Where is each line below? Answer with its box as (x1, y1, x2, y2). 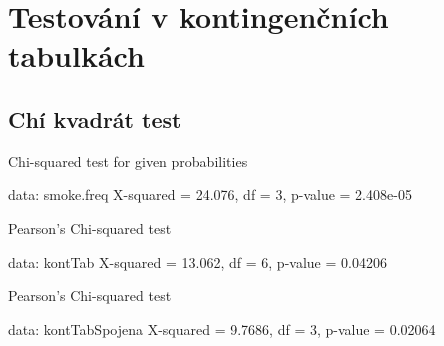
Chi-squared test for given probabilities (8, 150, 248, 171)
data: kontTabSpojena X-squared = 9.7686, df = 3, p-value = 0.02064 (8, 318, 436, 339)
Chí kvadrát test (8, 103, 182, 134)
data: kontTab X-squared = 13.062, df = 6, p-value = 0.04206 (8, 251, 387, 272)
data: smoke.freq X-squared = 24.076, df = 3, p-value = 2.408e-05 (8, 184, 412, 205)
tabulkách (8, 35, 145, 76)
